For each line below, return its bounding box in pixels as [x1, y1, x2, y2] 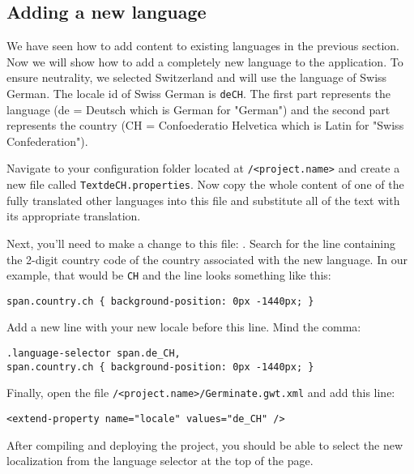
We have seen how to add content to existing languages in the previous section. [6, 37, 399, 54]
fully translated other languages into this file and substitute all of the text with [6, 191, 400, 208]
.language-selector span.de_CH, [6, 348, 181, 360]
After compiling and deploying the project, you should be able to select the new [6, 436, 403, 453]
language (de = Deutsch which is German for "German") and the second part [6, 100, 391, 117]
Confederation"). [6, 132, 88, 149]
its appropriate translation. [6, 207, 141, 224]
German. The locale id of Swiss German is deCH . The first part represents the [6, 84, 391, 101]
